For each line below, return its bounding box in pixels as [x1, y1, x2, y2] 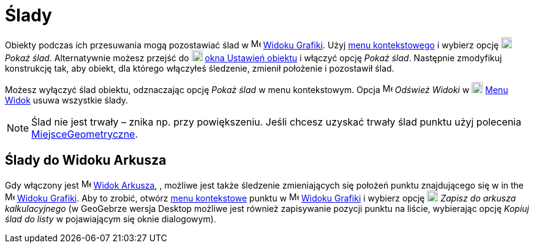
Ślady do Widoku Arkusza [5, 152, 167, 168]
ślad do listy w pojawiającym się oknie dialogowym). [5, 213, 216, 224]
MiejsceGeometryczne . [31, 127, 138, 140]
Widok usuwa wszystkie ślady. [5, 94, 129, 105]
